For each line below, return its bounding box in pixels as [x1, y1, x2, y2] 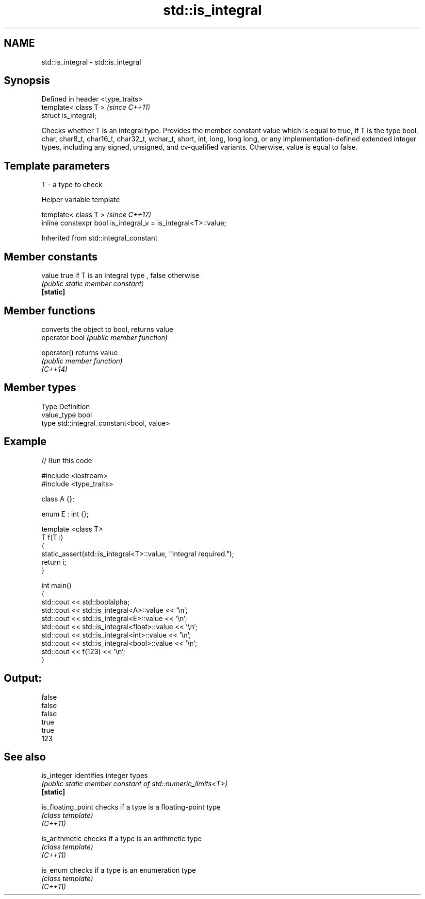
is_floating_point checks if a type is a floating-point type [41, 803, 221, 812]
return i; [41, 557, 66, 566]
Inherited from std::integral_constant [41, 234, 158, 242]
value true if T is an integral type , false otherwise [41, 271, 199, 280]
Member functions [4, 304, 96, 317]
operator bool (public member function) [41, 333, 168, 342]
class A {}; [41, 494, 75, 503]
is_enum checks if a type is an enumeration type [41, 866, 196, 875]
